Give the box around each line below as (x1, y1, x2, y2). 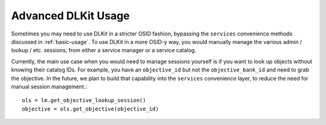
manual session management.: (11, 83, 88, 90)
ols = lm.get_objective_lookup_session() (22, 97, 146, 104)
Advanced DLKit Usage (11, 9, 130, 22)
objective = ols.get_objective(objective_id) (22, 105, 159, 112)
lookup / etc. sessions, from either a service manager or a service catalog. (11, 47, 196, 54)
